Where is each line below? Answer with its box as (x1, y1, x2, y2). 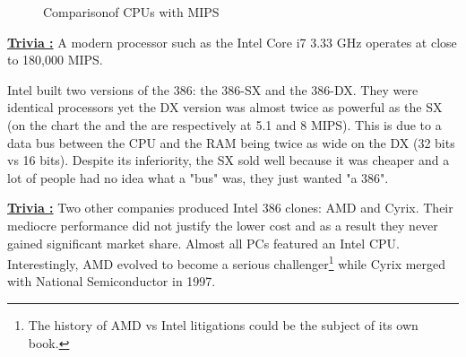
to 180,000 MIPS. (7, 50, 103, 69)
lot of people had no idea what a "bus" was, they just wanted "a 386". (7, 168, 389, 187)
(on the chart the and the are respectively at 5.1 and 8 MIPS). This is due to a (7, 115, 442, 134)
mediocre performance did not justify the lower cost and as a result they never (7, 215, 438, 234)
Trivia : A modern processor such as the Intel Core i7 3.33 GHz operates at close (7, 32, 457, 51)
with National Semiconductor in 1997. (7, 272, 216, 291)
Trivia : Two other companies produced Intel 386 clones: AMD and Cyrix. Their (7, 198, 453, 217)
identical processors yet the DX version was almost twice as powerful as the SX (7, 98, 443, 117)
